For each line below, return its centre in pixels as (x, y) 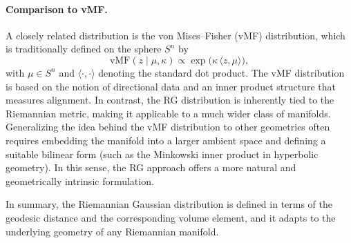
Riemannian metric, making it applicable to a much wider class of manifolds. (168, 113)
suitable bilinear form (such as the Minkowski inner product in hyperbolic (162, 154)
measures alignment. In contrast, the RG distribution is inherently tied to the (170, 100)
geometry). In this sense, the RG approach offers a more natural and (151, 167)
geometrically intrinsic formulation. (80, 181)
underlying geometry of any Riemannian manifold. (112, 231)
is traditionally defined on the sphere (84, 49)
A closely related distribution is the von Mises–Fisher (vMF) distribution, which (175, 35)
